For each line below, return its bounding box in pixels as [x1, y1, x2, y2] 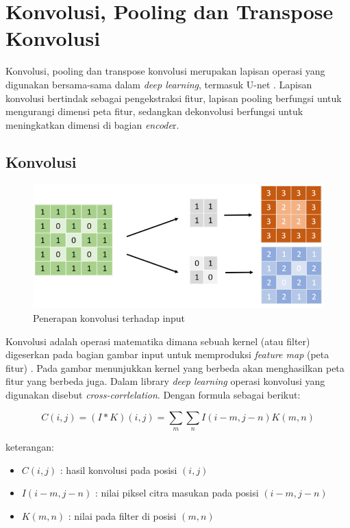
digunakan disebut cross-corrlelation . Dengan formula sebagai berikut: [5, 388, 301, 402]
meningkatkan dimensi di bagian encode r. [5, 117, 179, 131]
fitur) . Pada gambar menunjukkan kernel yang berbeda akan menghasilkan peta [5, 360, 345, 375]
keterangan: [5, 440, 54, 453]
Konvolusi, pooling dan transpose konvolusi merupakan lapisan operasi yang [5, 64, 325, 78]
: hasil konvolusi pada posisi [60, 462, 177, 477]
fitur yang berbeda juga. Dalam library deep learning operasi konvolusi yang [5, 374, 325, 388]
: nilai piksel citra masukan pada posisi [95, 486, 259, 500]
